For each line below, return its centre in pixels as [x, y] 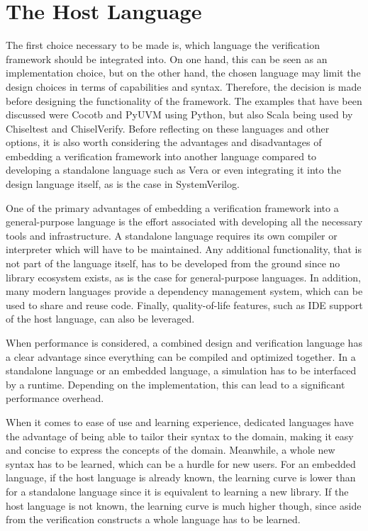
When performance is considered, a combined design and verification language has [184, 342]
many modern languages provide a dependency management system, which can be [184, 291]
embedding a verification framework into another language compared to [161, 156]
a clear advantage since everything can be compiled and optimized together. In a [181, 356]
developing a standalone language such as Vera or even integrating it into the [173, 170]
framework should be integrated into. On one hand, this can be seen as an [167, 58]
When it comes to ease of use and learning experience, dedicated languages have [180, 421]
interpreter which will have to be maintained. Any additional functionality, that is [184, 249]
